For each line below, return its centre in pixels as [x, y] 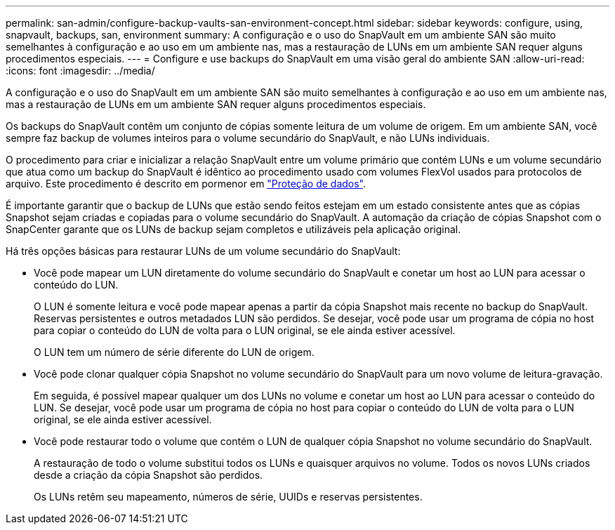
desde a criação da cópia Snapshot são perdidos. [148, 475]
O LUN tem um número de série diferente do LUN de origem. [174, 352]
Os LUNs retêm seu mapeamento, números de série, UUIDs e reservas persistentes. [228, 497]
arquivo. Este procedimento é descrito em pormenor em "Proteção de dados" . [186, 184]
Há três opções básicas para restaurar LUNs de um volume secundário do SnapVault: [203, 251]
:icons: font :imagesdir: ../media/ [80, 71]
